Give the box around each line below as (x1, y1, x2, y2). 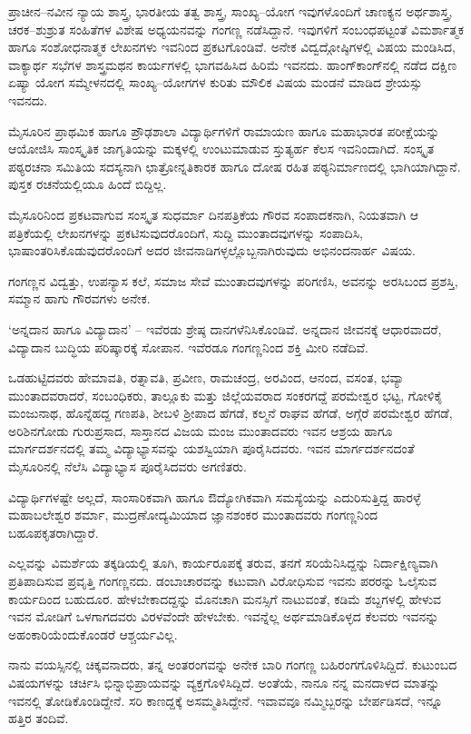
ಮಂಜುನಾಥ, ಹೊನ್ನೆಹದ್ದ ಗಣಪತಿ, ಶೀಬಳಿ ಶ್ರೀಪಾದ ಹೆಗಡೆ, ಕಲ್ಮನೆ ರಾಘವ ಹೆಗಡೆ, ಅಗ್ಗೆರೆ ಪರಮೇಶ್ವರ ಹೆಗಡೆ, (8, 403, 453, 422)
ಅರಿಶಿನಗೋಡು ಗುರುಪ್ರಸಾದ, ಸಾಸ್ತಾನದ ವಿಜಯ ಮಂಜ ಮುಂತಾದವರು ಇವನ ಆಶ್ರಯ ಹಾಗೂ (8, 421, 393, 440)
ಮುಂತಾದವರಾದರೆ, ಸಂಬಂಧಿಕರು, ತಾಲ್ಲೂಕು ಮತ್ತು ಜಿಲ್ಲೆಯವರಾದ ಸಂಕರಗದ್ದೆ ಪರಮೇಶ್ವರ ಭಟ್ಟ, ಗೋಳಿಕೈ (8, 385, 443, 404)
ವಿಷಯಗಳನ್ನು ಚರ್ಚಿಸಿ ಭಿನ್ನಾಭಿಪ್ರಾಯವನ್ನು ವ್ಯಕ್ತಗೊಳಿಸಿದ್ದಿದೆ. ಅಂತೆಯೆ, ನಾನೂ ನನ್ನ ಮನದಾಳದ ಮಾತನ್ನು (8, 673, 440, 691)
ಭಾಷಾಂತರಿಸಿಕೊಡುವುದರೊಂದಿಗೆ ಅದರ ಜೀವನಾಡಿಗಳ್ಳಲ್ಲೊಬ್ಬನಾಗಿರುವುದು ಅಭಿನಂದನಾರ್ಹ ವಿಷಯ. (8, 241, 416, 260)
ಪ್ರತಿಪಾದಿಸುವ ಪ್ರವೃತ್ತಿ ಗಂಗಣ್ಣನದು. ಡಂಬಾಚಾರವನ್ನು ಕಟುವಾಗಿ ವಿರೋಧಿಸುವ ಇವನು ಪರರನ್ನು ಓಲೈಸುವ (8, 571, 437, 590)
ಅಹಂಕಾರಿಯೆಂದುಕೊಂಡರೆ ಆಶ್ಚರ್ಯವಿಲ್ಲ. (8, 624, 178, 643)
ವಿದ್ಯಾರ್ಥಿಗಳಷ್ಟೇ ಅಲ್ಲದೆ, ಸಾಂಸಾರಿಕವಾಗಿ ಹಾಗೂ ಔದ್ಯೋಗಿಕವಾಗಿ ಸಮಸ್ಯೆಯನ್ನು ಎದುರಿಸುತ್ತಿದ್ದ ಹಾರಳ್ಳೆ (8, 487, 421, 506)
